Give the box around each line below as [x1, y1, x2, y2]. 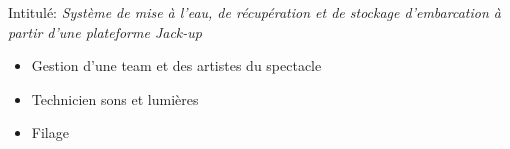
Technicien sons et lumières [31, 88, 199, 109]
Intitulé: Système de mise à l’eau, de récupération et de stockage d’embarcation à [8, 2, 501, 22]
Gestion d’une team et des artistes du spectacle [31, 55, 322, 76]
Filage [31, 122, 69, 143]
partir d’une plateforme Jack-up [8, 21, 202, 42]
